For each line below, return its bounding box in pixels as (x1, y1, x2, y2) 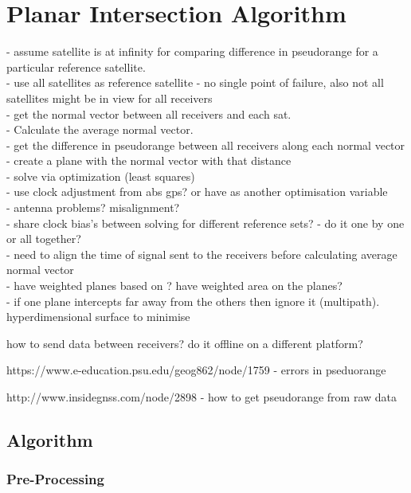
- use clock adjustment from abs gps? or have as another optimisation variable (6, 183, 388, 200)
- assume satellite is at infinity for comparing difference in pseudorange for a (6, 43, 378, 60)
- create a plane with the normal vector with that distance (6, 152, 292, 169)
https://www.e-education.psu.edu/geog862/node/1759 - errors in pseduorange (6, 362, 386, 378)
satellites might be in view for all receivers (6, 89, 213, 106)
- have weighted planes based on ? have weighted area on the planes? (6, 277, 342, 294)
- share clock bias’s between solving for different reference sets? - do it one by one (6, 214, 405, 231)
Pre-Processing (6, 469, 104, 489)
